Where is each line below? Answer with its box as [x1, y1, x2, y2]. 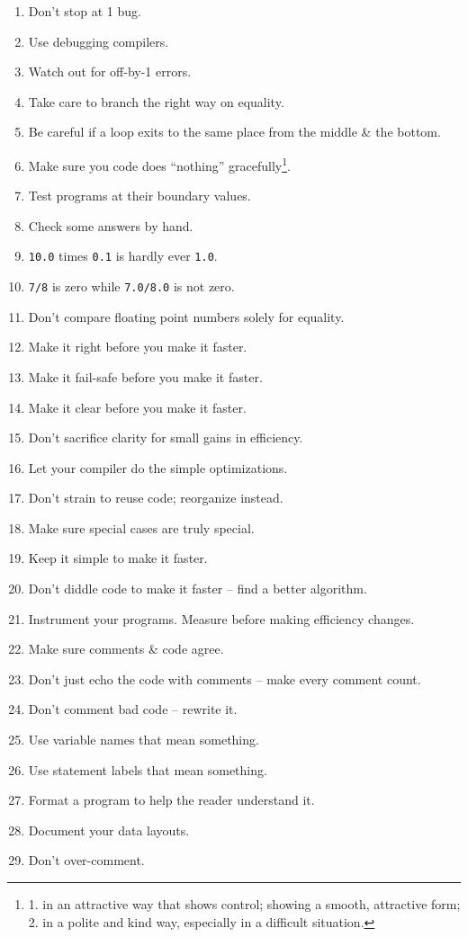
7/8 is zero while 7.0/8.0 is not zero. [28, 277, 235, 296]
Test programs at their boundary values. [28, 186, 251, 205]
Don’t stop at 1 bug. [28, 2, 141, 20]
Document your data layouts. [28, 820, 190, 839]
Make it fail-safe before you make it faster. [28, 367, 263, 386]
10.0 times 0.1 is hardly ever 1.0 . [28, 246, 218, 265]
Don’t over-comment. [28, 851, 145, 870]
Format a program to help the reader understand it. [28, 790, 315, 809]
